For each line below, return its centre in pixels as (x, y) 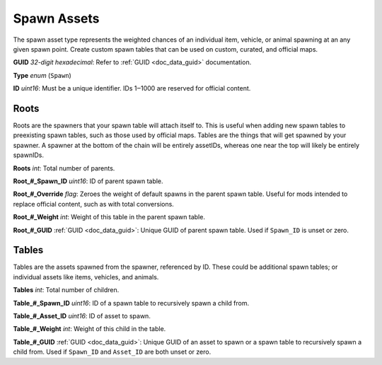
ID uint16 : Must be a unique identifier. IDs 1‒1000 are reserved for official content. (132, 88)
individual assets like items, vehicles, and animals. (86, 277)
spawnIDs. (28, 155)
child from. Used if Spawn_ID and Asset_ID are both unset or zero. (112, 352)
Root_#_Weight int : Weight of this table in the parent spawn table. (109, 217)
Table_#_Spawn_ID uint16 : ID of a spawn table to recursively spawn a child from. (131, 303)
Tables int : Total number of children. (66, 290)
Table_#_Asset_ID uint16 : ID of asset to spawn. (82, 316)
